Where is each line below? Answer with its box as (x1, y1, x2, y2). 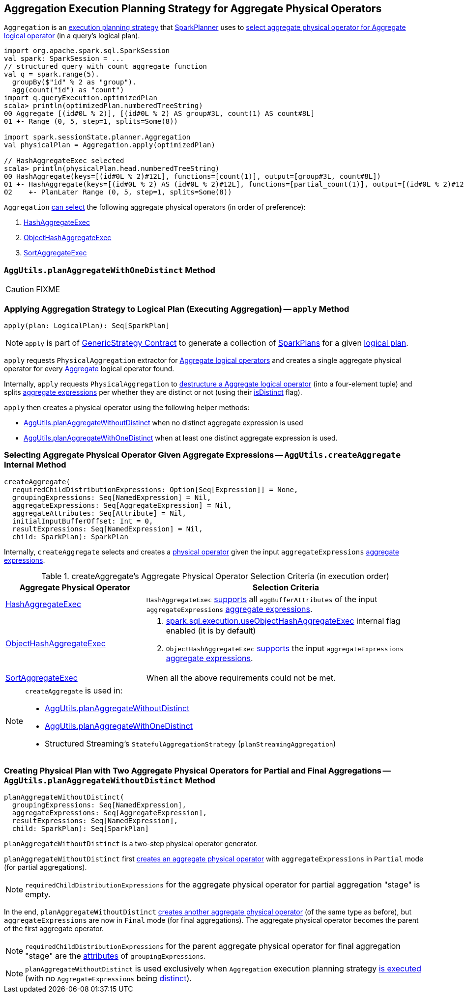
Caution (5, 284, 34, 295)
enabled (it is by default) (166, 625, 256, 636)
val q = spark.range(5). (4, 70, 99, 79)
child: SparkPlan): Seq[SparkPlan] (12, 825, 149, 833)
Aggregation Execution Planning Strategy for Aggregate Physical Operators (4, 2, 382, 15)
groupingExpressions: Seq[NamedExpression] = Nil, (12, 493, 211, 501)
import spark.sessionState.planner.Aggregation (4, 133, 191, 141)
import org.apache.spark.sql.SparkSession (4, 47, 170, 55)
